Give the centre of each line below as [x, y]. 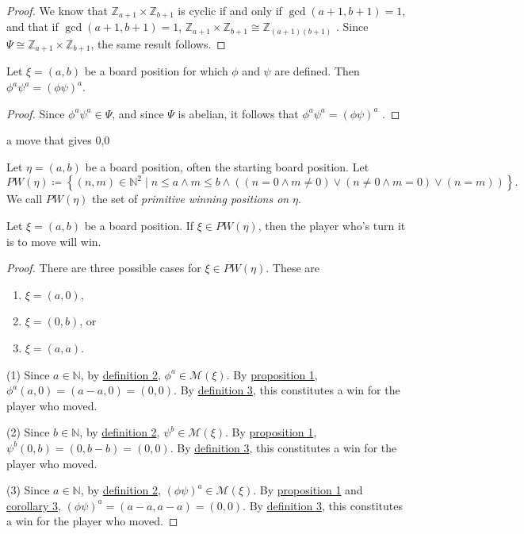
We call [25, 199]
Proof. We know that [57, 10]
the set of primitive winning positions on [191, 199]
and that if [33, 27]
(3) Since [28, 490]
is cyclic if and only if [230, 10]
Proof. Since [36, 113]
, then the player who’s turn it [332, 225]
